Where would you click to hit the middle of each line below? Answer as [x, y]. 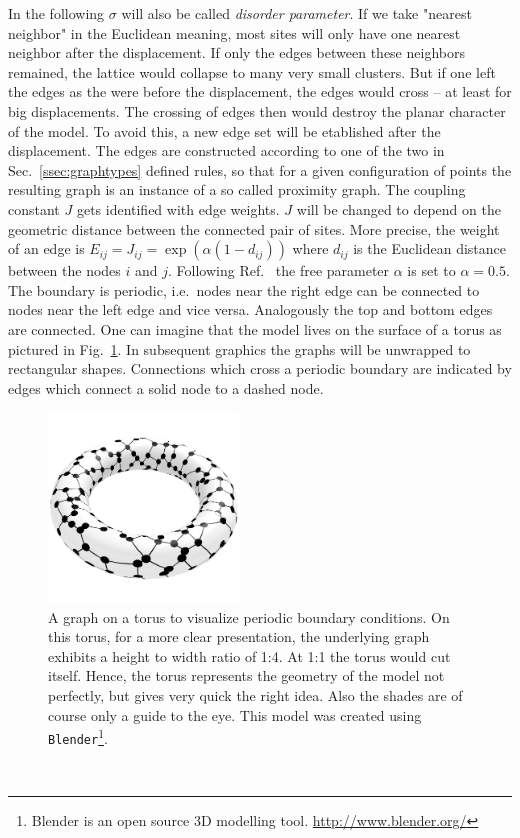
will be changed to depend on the [398, 208]
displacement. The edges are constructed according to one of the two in [226, 150]
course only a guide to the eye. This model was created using [235, 714]
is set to [431, 270]
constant [34, 208]
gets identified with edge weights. [178, 208]
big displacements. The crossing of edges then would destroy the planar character [257, 110]
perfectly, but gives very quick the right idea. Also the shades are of [255, 695]
